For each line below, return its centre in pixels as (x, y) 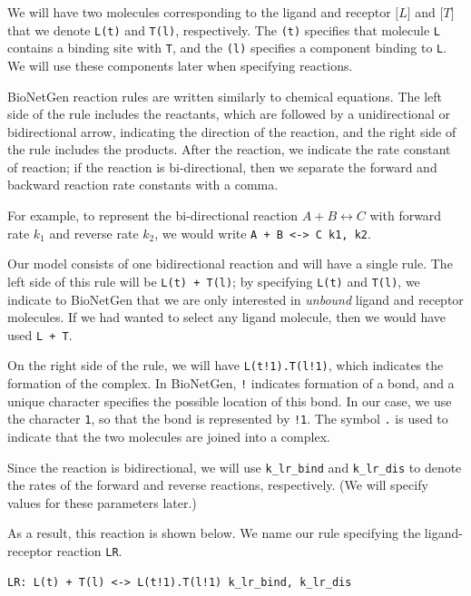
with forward (406, 215)
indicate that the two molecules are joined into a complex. (169, 436)
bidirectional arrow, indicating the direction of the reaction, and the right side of (232, 131)
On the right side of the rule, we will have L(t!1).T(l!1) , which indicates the (226, 365)
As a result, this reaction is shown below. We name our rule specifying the (214, 533)
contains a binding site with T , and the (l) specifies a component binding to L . (227, 48)
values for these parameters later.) (102, 502)
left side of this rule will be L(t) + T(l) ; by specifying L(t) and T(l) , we (214, 281)
